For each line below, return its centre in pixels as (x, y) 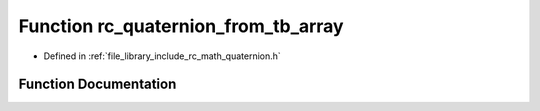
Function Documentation (97, 84)
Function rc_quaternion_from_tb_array (181, 26)
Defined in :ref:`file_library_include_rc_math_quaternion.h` (162, 56)
